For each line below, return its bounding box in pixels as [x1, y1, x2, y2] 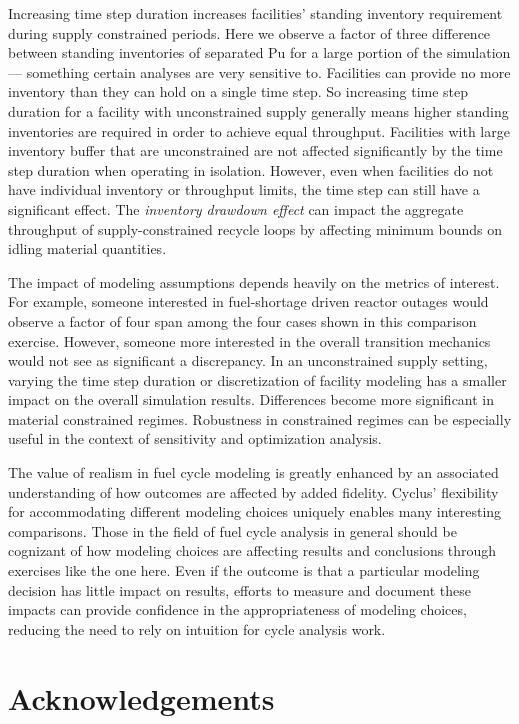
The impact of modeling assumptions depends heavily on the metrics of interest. [8, 271, 500, 292]
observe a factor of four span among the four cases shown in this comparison [8, 310, 477, 331]
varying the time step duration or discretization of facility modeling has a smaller [8, 369, 507, 390]
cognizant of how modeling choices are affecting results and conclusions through [8, 540, 497, 561]
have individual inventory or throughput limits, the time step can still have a [8, 179, 480, 200]
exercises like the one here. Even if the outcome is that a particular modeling [8, 560, 480, 581]
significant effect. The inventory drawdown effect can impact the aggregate [8, 198, 464, 219]
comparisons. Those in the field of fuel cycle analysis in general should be [8, 520, 457, 541]
